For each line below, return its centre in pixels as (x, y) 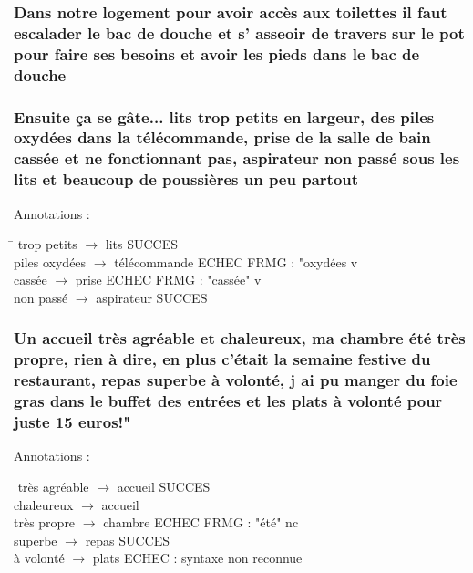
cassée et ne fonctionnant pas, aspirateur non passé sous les (237, 158)
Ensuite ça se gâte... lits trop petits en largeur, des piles (224, 116)
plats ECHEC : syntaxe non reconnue (197, 558)
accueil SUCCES (164, 487)
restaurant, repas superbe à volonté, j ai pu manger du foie (236, 380)
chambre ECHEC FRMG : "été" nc (201, 522)
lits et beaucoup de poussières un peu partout (186, 179)
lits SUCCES (142, 244)
